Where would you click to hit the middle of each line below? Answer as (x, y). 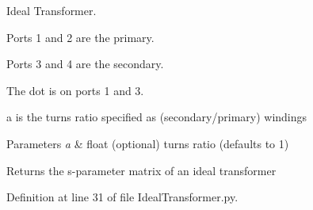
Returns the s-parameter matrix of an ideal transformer (141, 170)
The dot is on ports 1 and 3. (75, 90)
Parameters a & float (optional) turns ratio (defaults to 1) (148, 143)
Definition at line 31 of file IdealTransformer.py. (122, 197)
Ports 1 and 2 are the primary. (80, 37)
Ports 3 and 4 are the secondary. (85, 64)
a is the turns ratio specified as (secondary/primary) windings (157, 117)
